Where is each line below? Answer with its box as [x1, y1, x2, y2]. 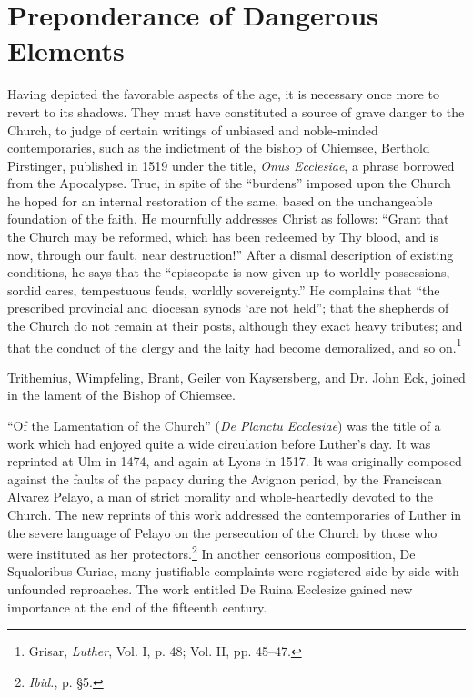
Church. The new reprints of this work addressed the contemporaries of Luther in [7, 505, 462, 524]
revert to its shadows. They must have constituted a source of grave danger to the [7, 102, 465, 121]
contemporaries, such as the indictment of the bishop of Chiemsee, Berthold [7, 138, 430, 157]
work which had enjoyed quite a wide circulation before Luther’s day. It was [7, 433, 431, 453]
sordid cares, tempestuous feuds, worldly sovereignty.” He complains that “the [7, 280, 440, 299]
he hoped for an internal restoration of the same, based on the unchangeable [7, 191, 433, 210]
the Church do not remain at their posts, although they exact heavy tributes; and [7, 316, 463, 335]
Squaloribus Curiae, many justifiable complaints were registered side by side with [7, 562, 459, 581]
